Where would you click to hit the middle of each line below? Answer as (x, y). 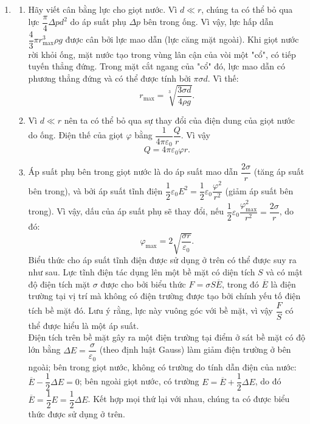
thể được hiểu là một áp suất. (84, 325)
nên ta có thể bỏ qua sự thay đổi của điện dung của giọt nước (179, 120)
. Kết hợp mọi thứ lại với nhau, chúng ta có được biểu (189, 399)
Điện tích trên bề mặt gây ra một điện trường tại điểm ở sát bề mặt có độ (167, 337)
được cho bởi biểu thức (143, 284)
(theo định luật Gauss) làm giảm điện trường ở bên (195, 349)
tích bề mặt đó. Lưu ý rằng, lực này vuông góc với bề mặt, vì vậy (150, 310)
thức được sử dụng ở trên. (77, 414)
